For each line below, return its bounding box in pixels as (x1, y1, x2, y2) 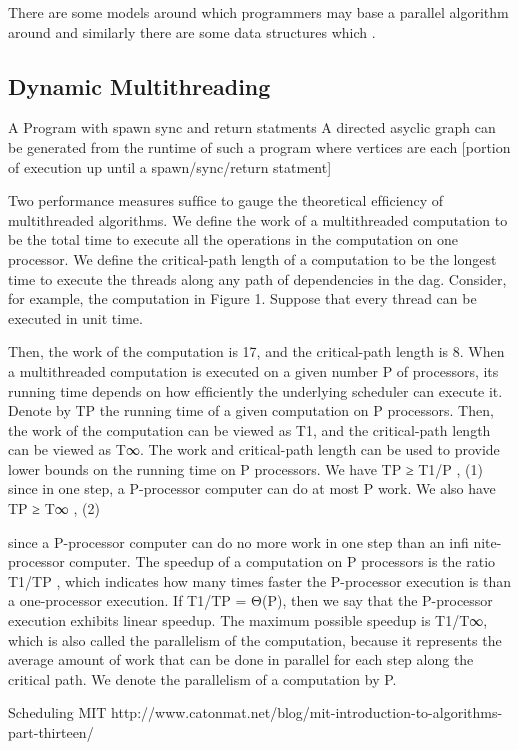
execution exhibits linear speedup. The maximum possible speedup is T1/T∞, (8, 610, 488, 631)
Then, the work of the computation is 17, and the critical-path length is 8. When (8, 341, 505, 362)
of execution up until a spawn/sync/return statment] (8, 156, 332, 177)
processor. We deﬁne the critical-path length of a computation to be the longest (8, 248, 497, 269)
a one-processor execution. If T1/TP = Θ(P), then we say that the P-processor (8, 590, 493, 611)
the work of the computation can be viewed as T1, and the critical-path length (8, 419, 491, 440)
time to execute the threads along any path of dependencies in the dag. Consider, (8, 268, 507, 289)
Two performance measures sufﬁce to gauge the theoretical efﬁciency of (8, 190, 444, 211)
